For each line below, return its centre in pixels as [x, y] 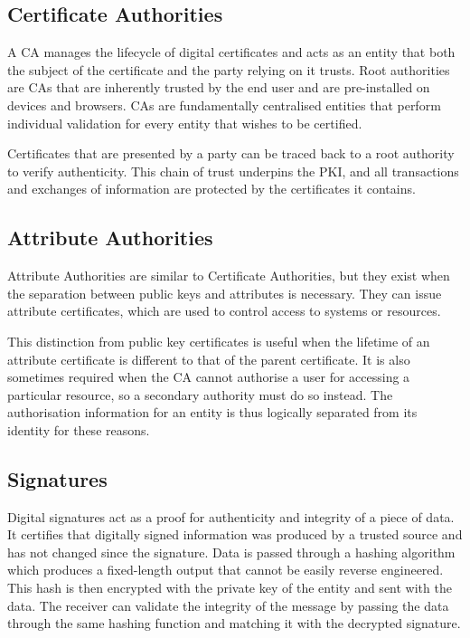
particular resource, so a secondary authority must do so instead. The [200, 394]
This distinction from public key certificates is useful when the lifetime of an [219, 341]
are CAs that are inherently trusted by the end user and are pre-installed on [219, 87]
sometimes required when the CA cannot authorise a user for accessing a [209, 377]
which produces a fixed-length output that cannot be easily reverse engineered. [226, 570]
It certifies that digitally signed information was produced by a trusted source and [235, 534]
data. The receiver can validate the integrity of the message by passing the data [228, 605]
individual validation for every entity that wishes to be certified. [185, 123]
